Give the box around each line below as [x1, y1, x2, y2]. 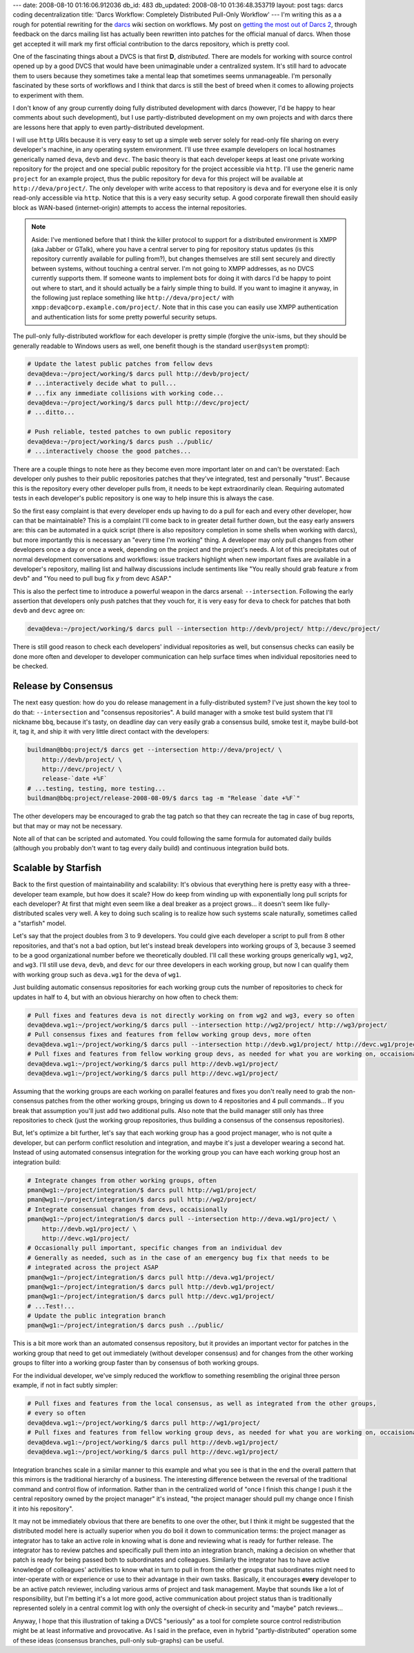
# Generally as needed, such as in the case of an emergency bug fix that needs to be [27, 1253, 330, 1262]
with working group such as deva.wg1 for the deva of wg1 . [12, 970, 181, 978]
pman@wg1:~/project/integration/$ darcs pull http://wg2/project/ [27, 1196, 257, 1204]
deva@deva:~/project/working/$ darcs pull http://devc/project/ [27, 399, 250, 407]
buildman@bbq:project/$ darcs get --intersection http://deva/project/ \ [27, 746, 282, 754]
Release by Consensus [12, 680, 113, 692]
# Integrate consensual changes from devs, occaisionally [27, 1205, 228, 1213]
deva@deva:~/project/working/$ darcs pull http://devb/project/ [27, 370, 250, 377]
